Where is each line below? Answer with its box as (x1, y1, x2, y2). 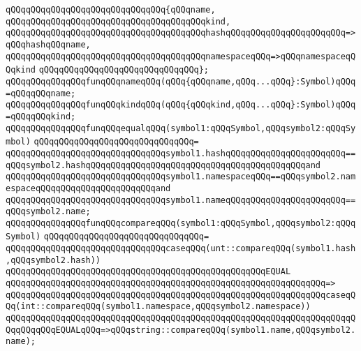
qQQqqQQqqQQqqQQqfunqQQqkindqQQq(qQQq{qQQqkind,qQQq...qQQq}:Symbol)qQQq (6, 100, 356, 110)
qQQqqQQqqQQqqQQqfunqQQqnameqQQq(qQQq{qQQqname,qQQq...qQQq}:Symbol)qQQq (6, 76, 356, 87)
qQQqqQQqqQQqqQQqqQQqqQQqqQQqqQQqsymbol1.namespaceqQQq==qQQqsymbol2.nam (6, 172, 356, 182)
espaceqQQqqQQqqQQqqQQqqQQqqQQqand (6, 183, 171, 193)
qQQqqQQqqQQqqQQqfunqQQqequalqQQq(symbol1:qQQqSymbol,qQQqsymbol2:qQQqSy (6, 123, 356, 133)
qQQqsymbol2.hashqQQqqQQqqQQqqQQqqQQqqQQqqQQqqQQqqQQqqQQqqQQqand (6, 160, 321, 170)
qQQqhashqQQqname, (6, 39, 91, 50)
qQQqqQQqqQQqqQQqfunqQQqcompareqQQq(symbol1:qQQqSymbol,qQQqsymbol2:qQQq (6, 218, 356, 228)
